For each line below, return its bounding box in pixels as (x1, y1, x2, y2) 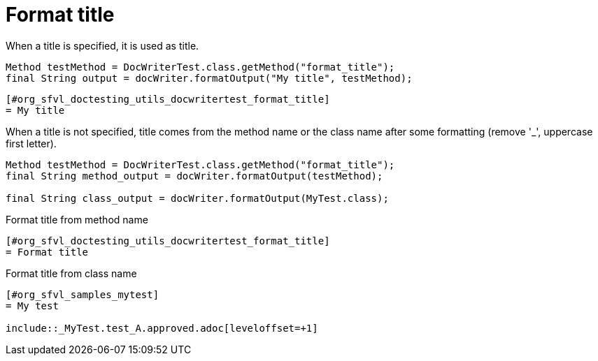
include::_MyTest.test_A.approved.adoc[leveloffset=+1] (6, 322, 318, 334)
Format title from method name (6, 213, 148, 226)
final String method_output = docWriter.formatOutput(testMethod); (6, 170, 383, 182)
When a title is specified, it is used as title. (6, 39, 199, 52)
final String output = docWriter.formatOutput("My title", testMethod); (6, 72, 413, 84)
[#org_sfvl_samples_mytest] (6, 288, 159, 300)
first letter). (6, 137, 57, 149)
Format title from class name (6, 267, 137, 279)
